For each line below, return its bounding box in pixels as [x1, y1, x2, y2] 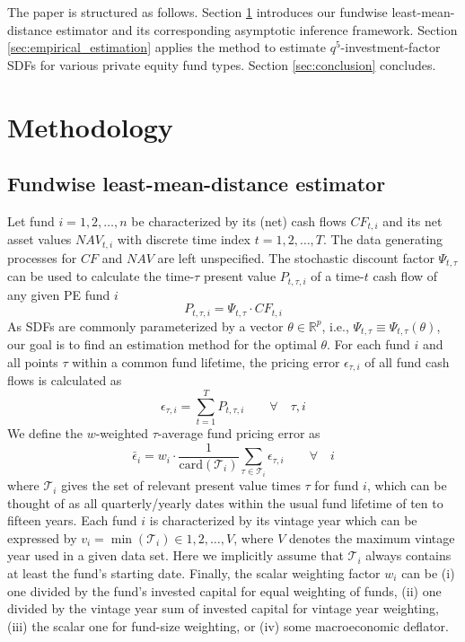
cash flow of [373, 267, 438, 286]
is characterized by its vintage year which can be [149, 511, 417, 530]
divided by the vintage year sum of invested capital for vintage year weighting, [7, 599, 439, 618]
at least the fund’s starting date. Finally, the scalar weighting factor [7, 564, 381, 583]
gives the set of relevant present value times [61, 476, 301, 495]
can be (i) [401, 564, 455, 583]
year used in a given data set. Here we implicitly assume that [7, 546, 344, 565]
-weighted [95, 424, 149, 443]
